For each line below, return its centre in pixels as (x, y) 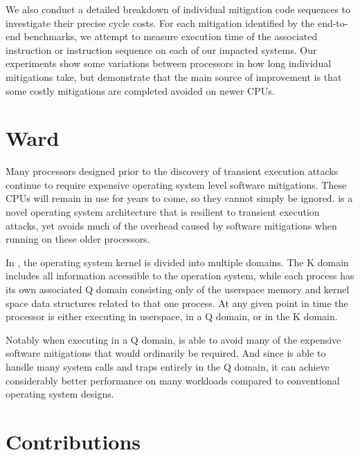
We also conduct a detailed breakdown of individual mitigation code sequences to (178, 9)
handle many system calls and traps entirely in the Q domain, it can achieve (168, 366)
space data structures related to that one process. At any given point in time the (177, 303)
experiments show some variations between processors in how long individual (169, 63)
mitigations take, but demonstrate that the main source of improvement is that (174, 76)
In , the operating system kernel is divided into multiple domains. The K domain (177, 262)
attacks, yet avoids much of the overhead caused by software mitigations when (171, 225)
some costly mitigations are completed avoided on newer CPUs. (140, 90)
